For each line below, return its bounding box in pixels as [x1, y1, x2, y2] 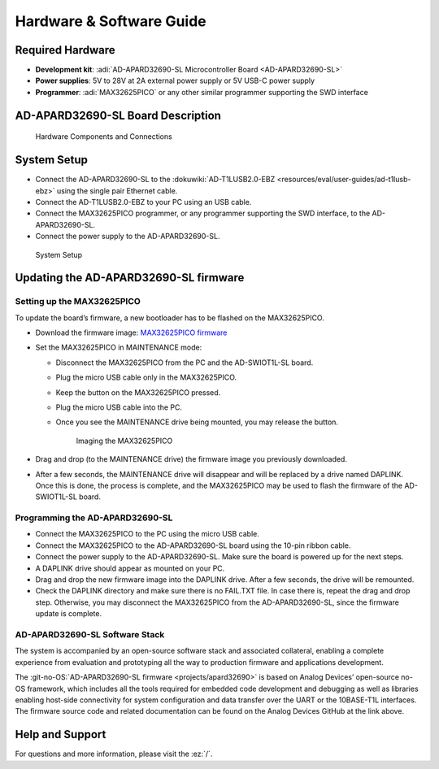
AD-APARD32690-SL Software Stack [15, 628, 165, 640]
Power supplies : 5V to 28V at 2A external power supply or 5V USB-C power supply [35, 76, 315, 85]
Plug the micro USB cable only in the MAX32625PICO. [55, 372, 237, 382]
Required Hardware [15, 43, 115, 57]
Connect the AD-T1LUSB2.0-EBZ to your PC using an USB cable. [35, 197, 252, 206]
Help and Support [15, 728, 106, 741]
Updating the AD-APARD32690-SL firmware [15, 271, 245, 285]
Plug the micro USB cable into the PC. [55, 402, 183, 412]
